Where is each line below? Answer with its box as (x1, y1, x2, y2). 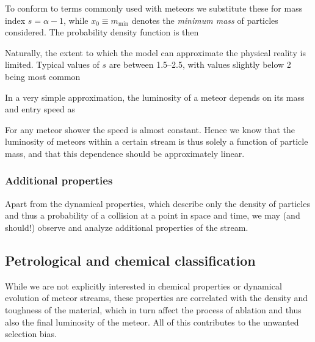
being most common (5, 70, 81, 82)
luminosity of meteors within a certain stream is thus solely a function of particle (5, 135, 308, 148)
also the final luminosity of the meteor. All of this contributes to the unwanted (5, 315, 299, 328)
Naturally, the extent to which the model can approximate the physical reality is (5, 46, 306, 59)
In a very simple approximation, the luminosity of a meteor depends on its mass (5, 90, 305, 103)
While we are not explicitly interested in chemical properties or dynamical (5, 279, 282, 292)
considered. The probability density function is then (5, 26, 199, 38)
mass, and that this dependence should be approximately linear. (5, 147, 245, 159)
